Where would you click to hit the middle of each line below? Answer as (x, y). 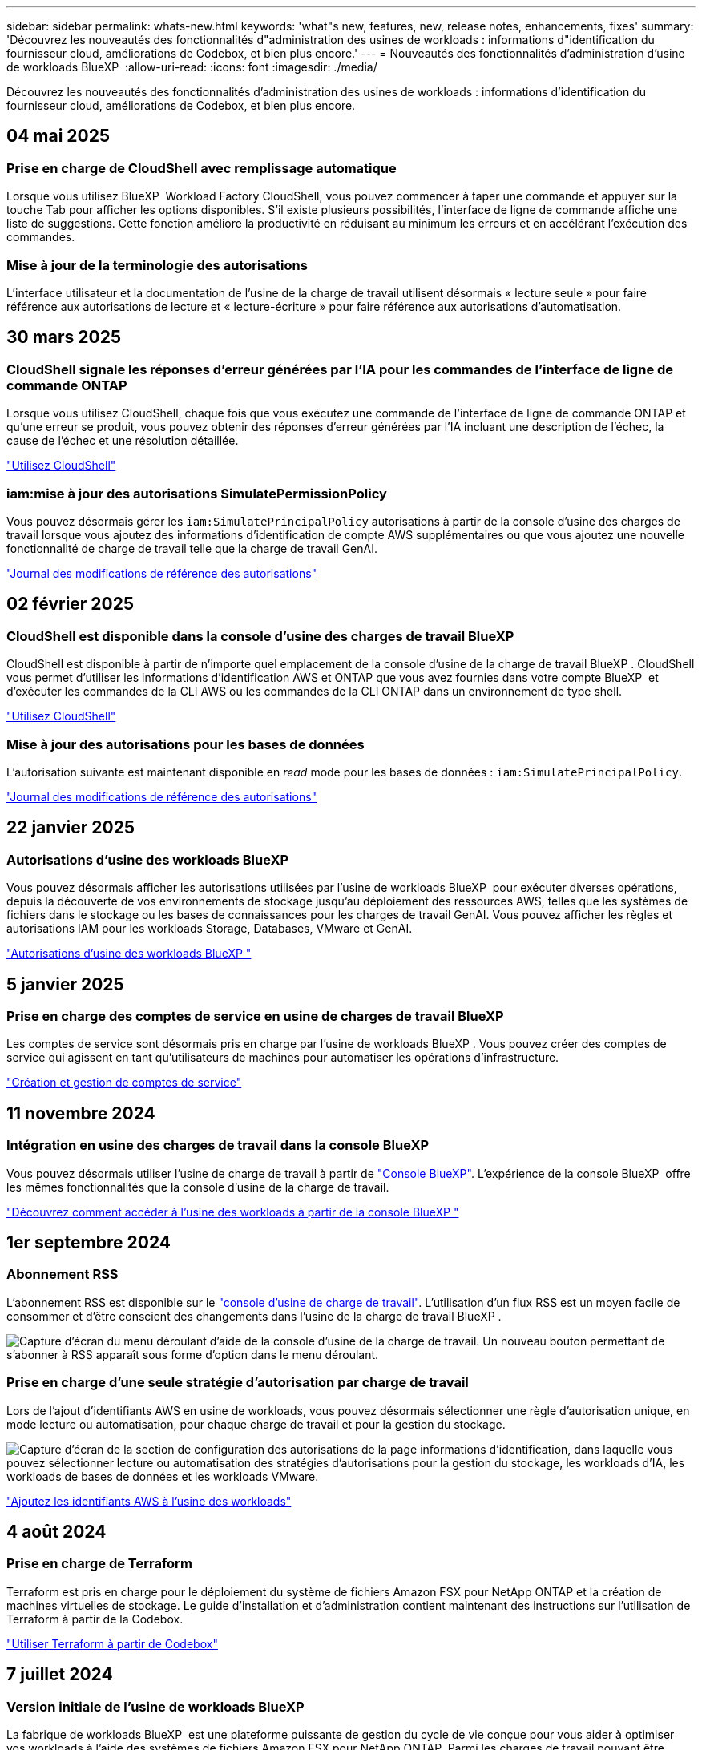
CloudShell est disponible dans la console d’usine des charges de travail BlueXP (260, 636)
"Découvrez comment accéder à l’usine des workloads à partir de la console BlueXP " (233, 1212)
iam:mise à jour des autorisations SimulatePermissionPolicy (197, 493)
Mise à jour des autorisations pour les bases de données (186, 744)
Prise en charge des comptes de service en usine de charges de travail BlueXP (255, 1016)
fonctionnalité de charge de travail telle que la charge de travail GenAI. (192, 548)
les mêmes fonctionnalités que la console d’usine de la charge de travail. (198, 1187)
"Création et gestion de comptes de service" (124, 1083)
